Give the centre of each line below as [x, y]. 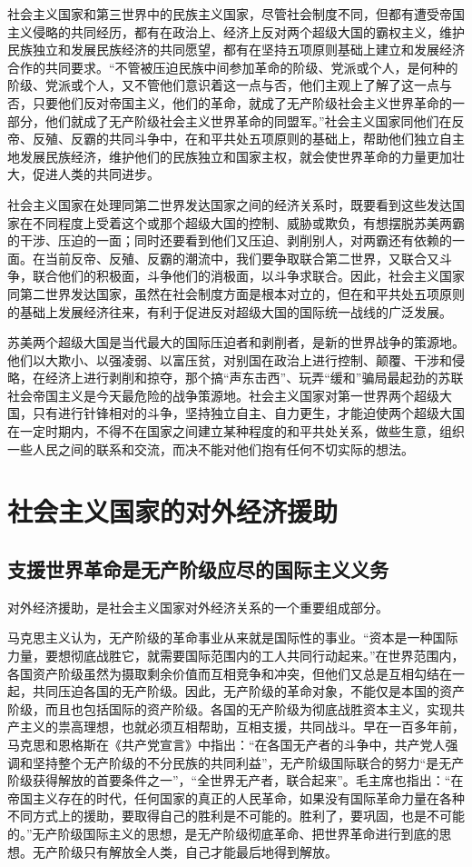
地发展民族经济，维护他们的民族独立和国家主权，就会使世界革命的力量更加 [230, 156]
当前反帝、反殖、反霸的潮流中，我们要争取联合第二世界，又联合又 [242, 258]
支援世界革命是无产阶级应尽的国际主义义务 [198, 569]
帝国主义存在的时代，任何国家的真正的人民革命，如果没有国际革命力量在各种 [236, 797]
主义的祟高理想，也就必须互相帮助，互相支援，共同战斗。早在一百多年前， [242, 727]
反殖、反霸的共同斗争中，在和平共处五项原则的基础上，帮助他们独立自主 [248, 139]
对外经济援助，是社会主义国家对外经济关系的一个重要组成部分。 [198, 607]
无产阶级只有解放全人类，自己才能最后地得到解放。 [185, 851]
